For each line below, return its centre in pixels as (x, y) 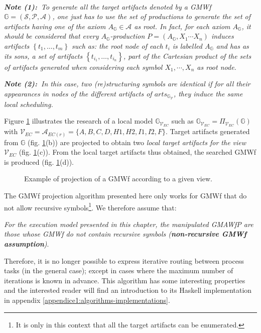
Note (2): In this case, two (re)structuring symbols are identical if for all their (127, 84)
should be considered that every (51, 36)
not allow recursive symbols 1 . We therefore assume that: (90, 206)
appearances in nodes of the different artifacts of (78, 93)
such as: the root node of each (117, 45)
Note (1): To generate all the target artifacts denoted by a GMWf (108, 6)
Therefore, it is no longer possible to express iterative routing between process (124, 260)
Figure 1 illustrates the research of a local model (79, 121)
